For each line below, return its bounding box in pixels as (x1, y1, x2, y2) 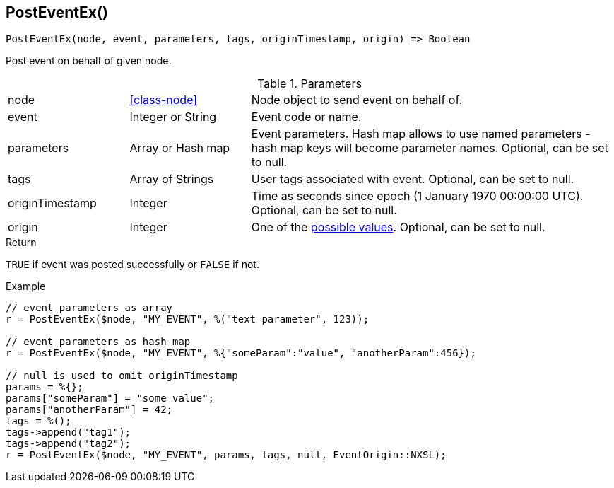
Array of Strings (129, 172, 214, 187)
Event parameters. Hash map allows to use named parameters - (251, 127, 591, 141)
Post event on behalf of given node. (6, 54, 172, 67)
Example (6, 280, 46, 293)
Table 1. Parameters (257, 76, 362, 91)
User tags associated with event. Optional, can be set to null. (251, 172, 574, 187)
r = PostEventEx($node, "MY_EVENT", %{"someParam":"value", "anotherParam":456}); (6, 347, 476, 359)
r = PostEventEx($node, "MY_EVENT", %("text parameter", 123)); (6, 313, 370, 325)
